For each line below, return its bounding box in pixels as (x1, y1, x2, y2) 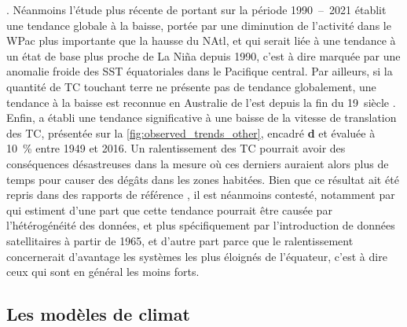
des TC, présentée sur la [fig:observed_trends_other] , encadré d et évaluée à (6, 124, 376, 141)
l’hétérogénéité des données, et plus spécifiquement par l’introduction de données (6, 217, 395, 233)
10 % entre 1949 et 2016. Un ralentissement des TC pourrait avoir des (6, 140, 346, 156)
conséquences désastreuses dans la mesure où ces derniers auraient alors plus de (6, 155, 389, 171)
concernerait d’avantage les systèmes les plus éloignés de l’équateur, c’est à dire (6, 248, 387, 264)
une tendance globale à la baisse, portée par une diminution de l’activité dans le (6, 17, 391, 33)
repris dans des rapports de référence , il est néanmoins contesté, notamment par (6, 186, 395, 203)
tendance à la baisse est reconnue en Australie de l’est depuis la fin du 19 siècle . (6, 94, 396, 110)
